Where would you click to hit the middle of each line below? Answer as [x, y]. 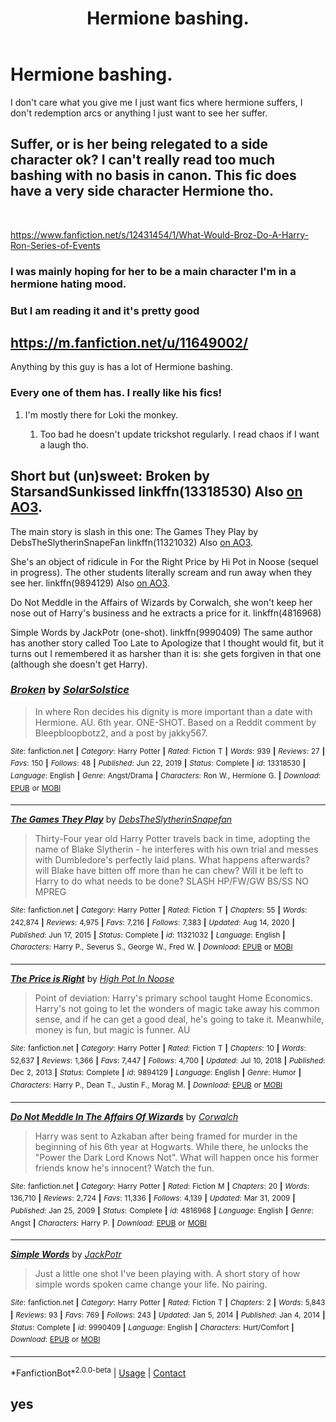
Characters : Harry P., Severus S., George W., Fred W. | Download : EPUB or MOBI [151, 947]
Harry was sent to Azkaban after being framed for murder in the [166, 1136]
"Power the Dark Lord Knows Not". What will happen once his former [177, 1157]
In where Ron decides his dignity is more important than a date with [173, 711]
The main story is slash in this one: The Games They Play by [134, 531]
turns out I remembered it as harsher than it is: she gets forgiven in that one [166, 653]
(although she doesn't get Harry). [79, 664]
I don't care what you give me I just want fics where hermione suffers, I [156, 102]
